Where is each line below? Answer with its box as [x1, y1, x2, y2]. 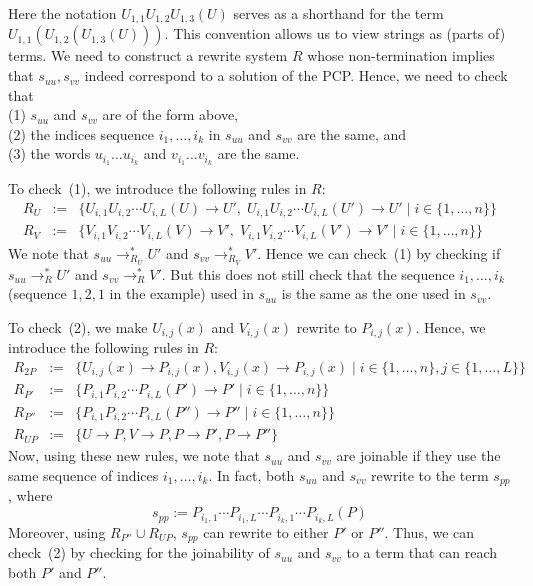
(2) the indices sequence [8, 123, 154, 144]
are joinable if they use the [336, 445, 501, 466]
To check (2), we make [8, 316, 148, 337]
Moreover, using [8, 521, 106, 542]
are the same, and [297, 123, 407, 144]
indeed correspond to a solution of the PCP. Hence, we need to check [84, 65, 508, 86]
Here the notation [8, 3, 117, 23]
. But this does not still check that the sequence [161, 263, 455, 284]
